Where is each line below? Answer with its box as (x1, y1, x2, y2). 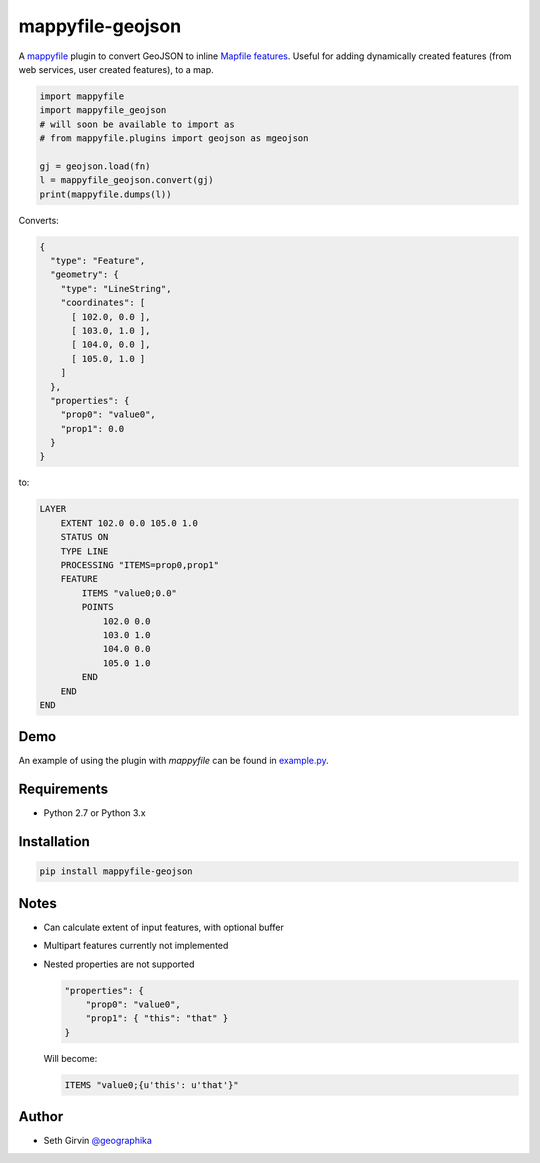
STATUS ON (60, 531, 109, 543)
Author (18, 1108, 64, 1125)
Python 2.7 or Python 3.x (43, 807, 146, 819)
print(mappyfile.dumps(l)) (39, 188, 172, 200)
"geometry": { (50, 269, 120, 280)
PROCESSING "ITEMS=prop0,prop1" (60, 560, 220, 571)
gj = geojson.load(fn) (39, 160, 151, 172)
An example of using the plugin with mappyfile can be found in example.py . (18, 755, 329, 767)
